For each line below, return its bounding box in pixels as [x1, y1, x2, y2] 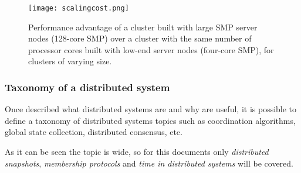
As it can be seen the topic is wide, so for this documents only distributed [5, 146, 269, 158]
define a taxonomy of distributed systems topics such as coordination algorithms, [5, 114, 296, 126]
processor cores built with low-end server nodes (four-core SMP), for [28, 43, 274, 56]
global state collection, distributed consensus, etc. [5, 126, 182, 138]
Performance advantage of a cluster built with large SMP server [28, 20, 258, 33]
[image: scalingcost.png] [28, 4, 129, 12]
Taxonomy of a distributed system [5, 79, 170, 94]
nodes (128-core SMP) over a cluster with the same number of [28, 32, 252, 44]
